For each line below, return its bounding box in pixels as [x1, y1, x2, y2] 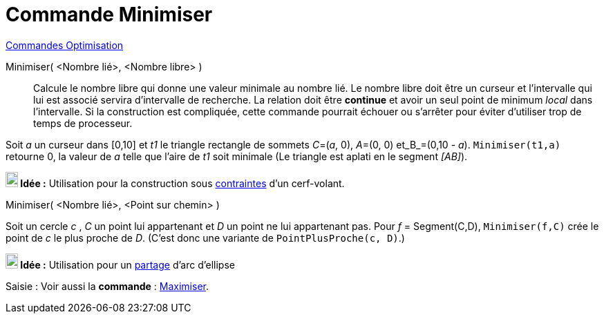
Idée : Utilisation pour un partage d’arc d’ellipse [20, 258, 235, 271]
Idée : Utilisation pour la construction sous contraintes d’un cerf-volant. [20, 177, 345, 189]
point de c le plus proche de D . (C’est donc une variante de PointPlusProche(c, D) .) [6, 231, 405, 244]
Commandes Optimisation [6, 39, 124, 51]
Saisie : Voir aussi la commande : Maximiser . [6, 280, 209, 292]
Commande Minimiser [6, 3, 213, 26]
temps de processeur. [33, 117, 133, 129]
